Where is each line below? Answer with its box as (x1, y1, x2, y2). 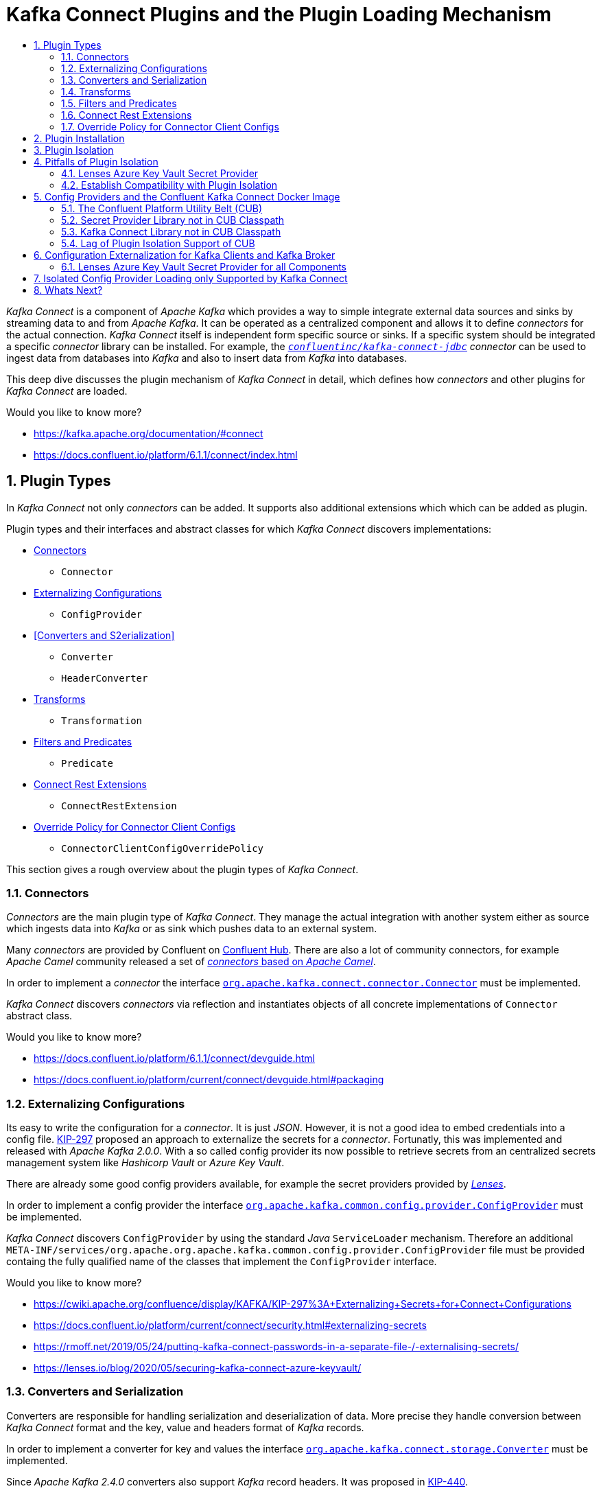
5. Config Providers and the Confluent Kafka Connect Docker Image (34, 190, 340, 202)
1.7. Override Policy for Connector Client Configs (61, 120, 279, 132)
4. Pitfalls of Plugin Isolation (34, 155, 158, 167)
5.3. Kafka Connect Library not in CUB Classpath (61, 225, 281, 238)
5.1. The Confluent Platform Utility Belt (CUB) (61, 202, 263, 214)
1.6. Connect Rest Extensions (61, 108, 192, 121)
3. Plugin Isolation (34, 143, 114, 156)
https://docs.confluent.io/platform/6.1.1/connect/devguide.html (34, 1052, 315, 1065)
